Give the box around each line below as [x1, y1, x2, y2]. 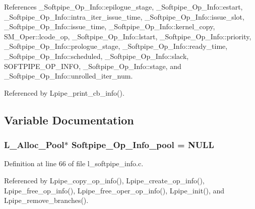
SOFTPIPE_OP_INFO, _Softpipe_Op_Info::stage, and [4, 60, 181, 71]
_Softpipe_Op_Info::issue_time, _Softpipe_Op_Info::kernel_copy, [4, 21, 215, 32]
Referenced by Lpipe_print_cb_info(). [4, 87, 124, 98]
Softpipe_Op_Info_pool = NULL [72, 138, 214, 151]
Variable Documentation [4, 112, 134, 127]
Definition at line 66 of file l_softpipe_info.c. [4, 158, 144, 169]
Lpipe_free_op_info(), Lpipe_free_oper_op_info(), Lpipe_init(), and [4, 185, 225, 195]
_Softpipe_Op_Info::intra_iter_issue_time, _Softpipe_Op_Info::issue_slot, [4, 11, 244, 22]
